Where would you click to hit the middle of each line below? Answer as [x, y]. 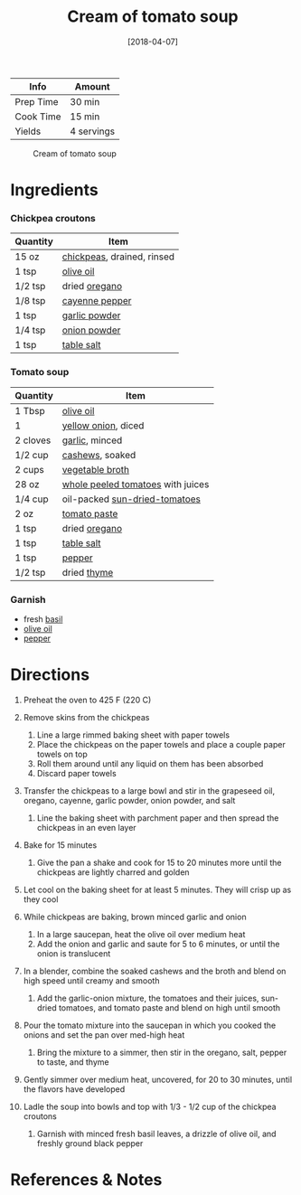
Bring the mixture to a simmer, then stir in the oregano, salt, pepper [162, 1052]
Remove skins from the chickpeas [86, 717]
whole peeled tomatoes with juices [136, 484]
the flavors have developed [74, 1089]
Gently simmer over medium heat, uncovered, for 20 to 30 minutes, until [158, 1079]
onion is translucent [74, 953]
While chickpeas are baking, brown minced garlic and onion [135, 917]
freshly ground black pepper [90, 1143]
